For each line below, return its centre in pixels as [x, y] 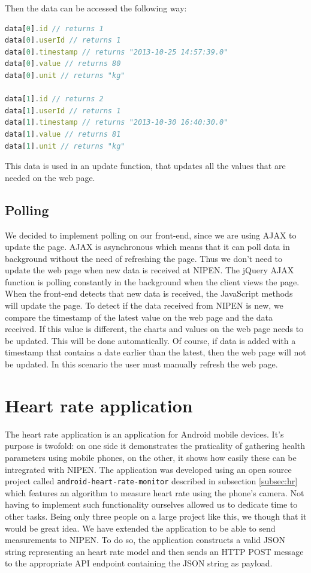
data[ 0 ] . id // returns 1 [54, 28]
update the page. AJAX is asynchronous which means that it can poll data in [147, 247]
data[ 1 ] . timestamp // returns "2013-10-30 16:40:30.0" [117, 123]
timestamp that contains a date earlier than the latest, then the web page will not [155, 352]
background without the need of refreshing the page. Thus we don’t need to [144, 258]
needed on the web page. [50, 177]
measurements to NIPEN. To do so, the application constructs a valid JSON [145, 540]
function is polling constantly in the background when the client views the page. [152, 281]
